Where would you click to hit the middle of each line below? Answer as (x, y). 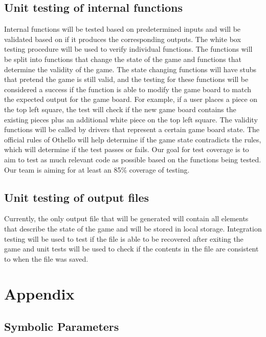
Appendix (39, 294)
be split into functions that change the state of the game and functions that (123, 59)
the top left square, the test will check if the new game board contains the (120, 109)
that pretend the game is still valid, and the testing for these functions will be (126, 79)
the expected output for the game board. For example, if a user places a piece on (131, 99)
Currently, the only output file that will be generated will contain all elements (126, 218)
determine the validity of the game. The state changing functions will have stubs (130, 69)
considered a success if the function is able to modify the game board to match (128, 89)
